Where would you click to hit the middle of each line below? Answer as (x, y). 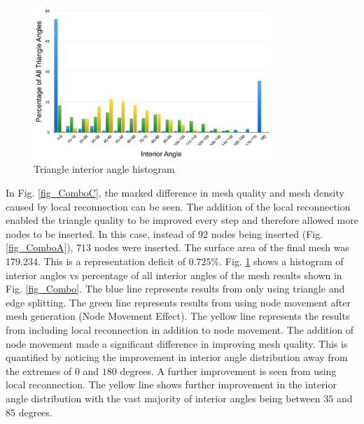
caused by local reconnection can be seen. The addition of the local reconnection (178, 206)
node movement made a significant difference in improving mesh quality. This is (177, 343)
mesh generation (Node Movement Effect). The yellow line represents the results (178, 316)
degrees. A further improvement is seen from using (228, 370)
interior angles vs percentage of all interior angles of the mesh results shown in (174, 275)
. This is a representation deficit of (111, 261)
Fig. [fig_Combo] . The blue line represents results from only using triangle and (175, 289)
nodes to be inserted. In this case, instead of (100, 233)
